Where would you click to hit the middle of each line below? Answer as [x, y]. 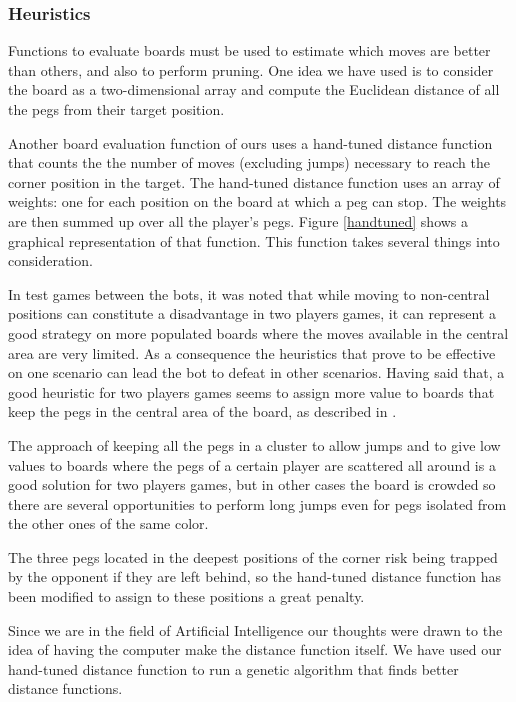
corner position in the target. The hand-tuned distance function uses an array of [254, 181]
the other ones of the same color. [108, 523]
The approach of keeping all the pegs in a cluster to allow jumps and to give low [254, 444]
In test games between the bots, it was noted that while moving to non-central [249, 293]
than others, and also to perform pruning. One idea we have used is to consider [251, 69]
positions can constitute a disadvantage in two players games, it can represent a [252, 313]
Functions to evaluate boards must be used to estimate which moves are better [249, 50]
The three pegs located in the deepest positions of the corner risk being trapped [253, 556]
